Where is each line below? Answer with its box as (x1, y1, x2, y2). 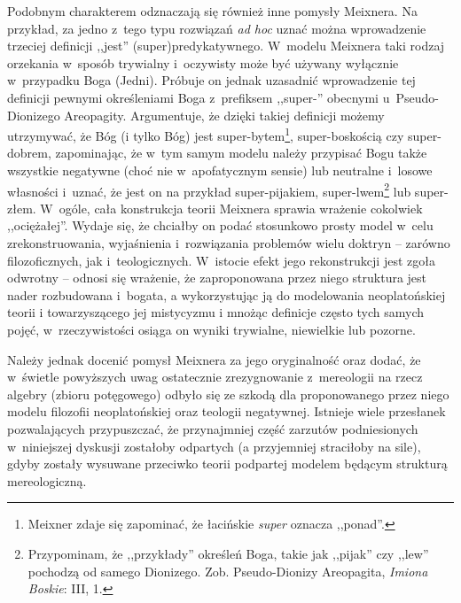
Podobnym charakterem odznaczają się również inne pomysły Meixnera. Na (7, 2, 418, 19)
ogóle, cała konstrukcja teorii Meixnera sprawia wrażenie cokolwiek (59, 198, 423, 217)
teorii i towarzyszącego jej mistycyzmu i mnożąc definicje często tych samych (7, 303, 425, 321)
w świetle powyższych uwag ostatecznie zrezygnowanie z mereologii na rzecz (7, 367, 423, 386)
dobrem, (7, 143, 51, 162)
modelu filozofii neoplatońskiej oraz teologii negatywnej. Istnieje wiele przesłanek (7, 402, 446, 421)
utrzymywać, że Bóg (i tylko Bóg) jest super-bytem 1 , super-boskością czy (7, 124, 404, 144)
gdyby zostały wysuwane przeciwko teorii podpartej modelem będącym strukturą (7, 454, 448, 473)
